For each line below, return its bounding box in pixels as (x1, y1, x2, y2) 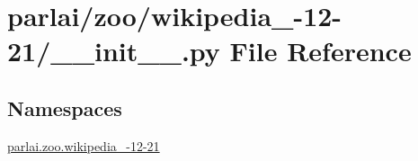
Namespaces (7, 94, 122, 121)
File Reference (229, 32, 412, 69)
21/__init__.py (7, 32, 220, 69)
